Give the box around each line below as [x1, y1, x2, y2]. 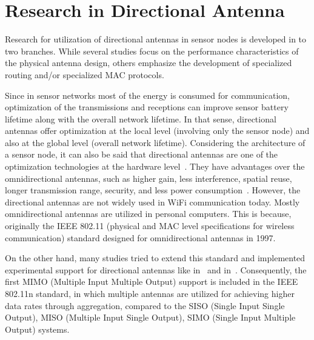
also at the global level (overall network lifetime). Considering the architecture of [5, 136, 306, 148]
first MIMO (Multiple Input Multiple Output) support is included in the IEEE [5, 275, 298, 288]
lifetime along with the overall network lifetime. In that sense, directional [5, 112, 276, 125]
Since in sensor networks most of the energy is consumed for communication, [5, 88, 290, 101]
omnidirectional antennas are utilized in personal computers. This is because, [5, 207, 292, 220]
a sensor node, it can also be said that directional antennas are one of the [5, 148, 278, 161]
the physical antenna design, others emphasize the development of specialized [5, 56, 292, 69]
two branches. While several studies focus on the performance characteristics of [5, 44, 299, 57]
